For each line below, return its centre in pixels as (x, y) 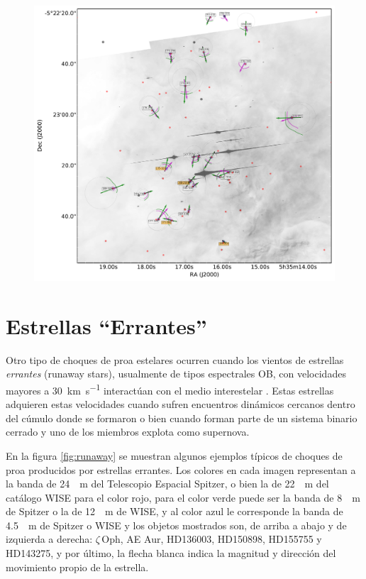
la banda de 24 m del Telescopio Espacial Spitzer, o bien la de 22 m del (167, 484)
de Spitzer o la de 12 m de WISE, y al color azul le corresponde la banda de (174, 511)
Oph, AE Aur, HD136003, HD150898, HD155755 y (212, 539)
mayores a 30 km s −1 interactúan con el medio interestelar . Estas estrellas (170, 389)
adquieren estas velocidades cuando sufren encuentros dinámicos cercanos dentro (181, 404)
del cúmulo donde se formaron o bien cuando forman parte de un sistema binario (182, 418)
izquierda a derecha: (49, 539)
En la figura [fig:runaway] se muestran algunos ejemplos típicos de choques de (174, 455)
